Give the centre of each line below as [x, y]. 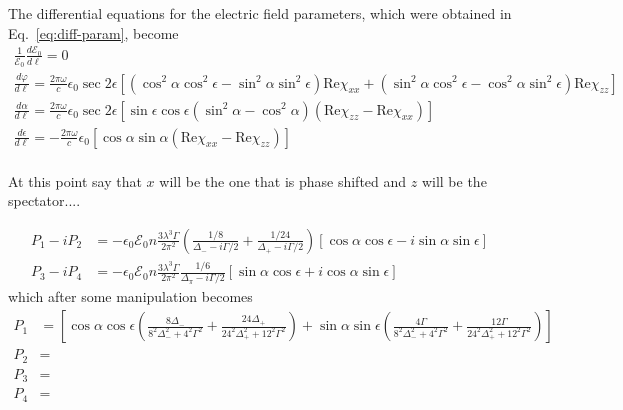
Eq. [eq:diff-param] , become [93, 32]
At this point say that [75, 180]
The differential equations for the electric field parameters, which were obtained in [260, 13]
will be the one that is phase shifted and [283, 180]
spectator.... [44, 200]
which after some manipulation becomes [130, 296]
